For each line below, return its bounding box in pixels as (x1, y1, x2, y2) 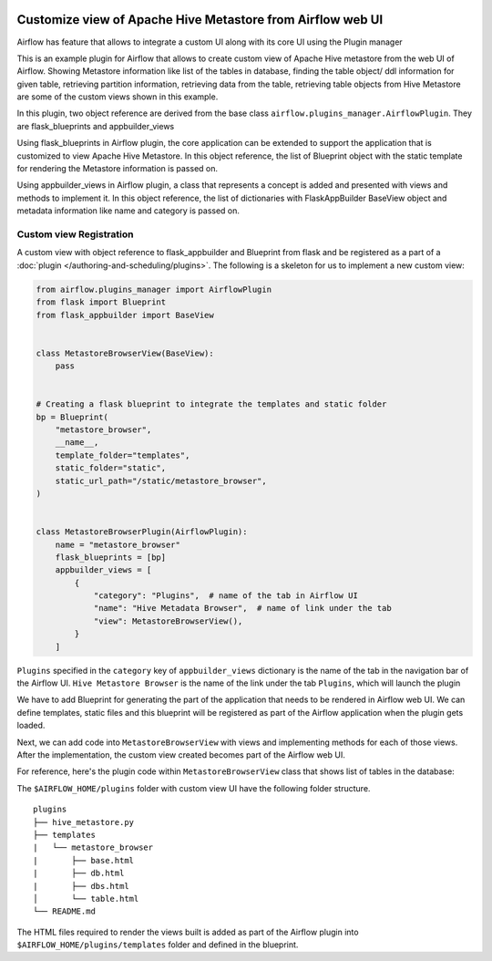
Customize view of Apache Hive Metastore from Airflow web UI (16, 12, 384, 27)
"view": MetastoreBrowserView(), (93, 615, 243, 626)
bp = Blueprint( (36, 411, 109, 422)
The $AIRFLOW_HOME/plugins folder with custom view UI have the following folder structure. (16, 782, 371, 793)
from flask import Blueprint (36, 297, 167, 307)
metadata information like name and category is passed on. (16, 205, 241, 216)
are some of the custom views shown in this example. (16, 91, 219, 102)
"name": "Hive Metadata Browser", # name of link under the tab (93, 603, 392, 614)
